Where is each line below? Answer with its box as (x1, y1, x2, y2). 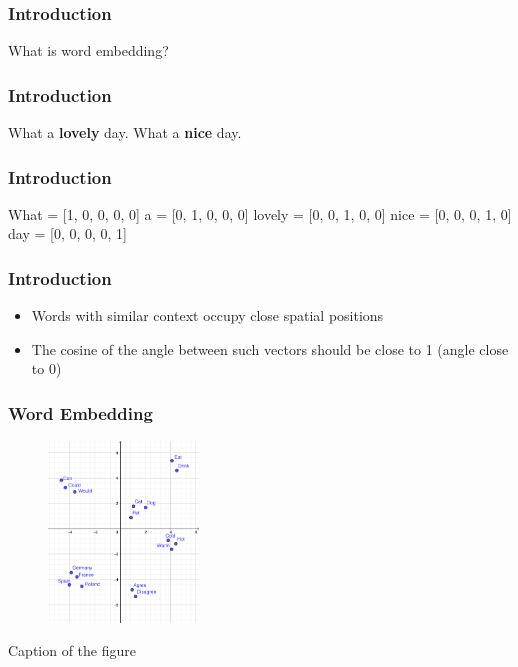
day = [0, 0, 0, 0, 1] (8, 223, 127, 244)
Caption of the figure (8, 640, 137, 661)
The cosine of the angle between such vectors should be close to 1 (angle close (31, 338, 509, 359)
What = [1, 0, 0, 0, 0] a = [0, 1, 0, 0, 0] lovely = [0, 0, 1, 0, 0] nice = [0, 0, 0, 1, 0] (8, 203, 512, 224)
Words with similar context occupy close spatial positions (31, 305, 384, 326)
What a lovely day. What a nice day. (8, 122, 242, 143)
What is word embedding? (8, 40, 169, 61)
